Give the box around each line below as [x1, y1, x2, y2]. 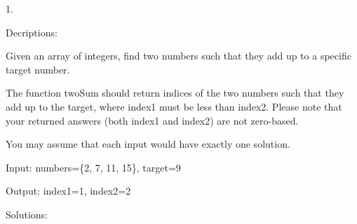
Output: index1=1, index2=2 [6, 183, 131, 198]
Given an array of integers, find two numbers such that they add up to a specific [6, 48, 351, 63]
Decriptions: [6, 24, 58, 39]
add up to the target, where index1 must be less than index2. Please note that [6, 99, 342, 113]
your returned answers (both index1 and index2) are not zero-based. [6, 113, 299, 127]
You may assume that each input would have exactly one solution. [6, 136, 290, 151]
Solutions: [6, 206, 48, 221]
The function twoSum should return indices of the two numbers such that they [6, 85, 344, 100]
